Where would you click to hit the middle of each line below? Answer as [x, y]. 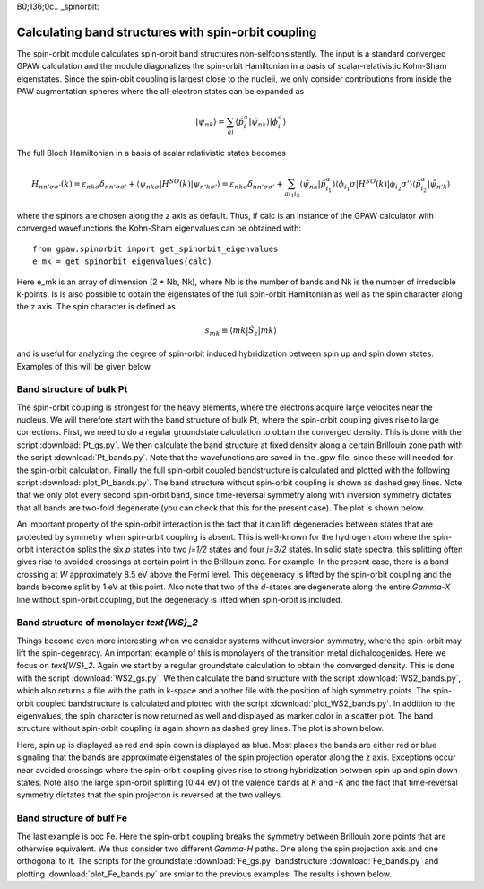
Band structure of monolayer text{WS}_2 [108, 623]
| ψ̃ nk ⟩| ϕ [264, 123]
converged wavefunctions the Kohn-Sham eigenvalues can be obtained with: [159, 228]
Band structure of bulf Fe [72, 818]
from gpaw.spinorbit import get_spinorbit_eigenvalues [156, 248]
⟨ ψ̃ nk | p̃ [312, 186]
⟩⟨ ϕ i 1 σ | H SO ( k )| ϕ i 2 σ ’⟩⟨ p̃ [376, 185]
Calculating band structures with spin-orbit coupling [167, 32]
